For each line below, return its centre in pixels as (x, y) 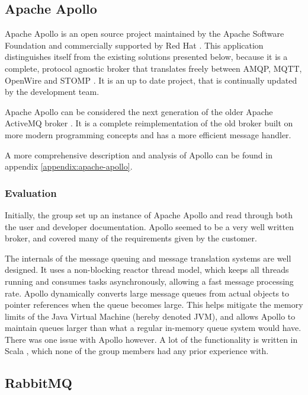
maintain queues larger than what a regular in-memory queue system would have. (153, 328)
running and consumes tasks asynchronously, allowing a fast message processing (149, 281)
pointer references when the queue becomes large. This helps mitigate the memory (154, 305)
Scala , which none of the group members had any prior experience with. (137, 351)
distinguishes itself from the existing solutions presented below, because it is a (146, 57)
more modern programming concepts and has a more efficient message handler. (148, 134)
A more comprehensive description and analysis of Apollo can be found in (139, 155)
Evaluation (31, 192)
